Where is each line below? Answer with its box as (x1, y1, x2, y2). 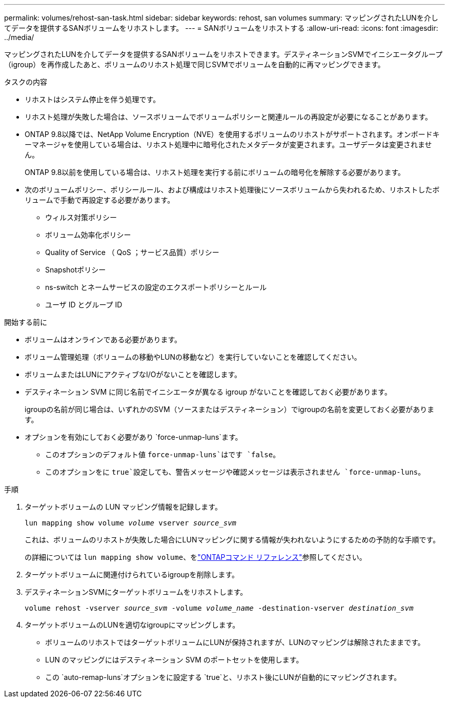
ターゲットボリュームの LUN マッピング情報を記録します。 (25, 502, 222, 511)
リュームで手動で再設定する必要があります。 (25, 196, 175, 204)
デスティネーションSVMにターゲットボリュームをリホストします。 (25, 588, 248, 596)
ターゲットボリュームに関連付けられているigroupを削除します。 (25, 570, 239, 579)
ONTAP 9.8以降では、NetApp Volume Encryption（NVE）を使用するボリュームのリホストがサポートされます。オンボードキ (25, 130, 440, 139)
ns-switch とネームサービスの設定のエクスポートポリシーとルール (45, 283, 267, 291)
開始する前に (4, 318, 47, 326)
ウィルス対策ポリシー (45, 213, 117, 222)
